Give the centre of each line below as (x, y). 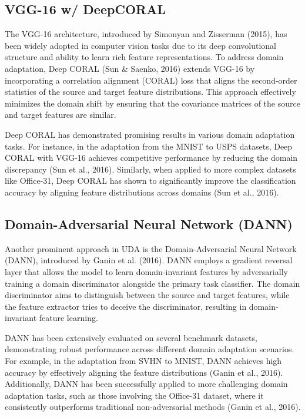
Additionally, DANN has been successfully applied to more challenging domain (146, 384)
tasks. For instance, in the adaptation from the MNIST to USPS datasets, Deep (149, 146)
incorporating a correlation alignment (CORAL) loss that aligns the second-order (151, 80)
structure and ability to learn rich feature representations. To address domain (144, 57)
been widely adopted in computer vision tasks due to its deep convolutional (140, 45)
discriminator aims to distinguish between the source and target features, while (147, 295)
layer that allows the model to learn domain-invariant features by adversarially (146, 271)
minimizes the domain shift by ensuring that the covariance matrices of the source (152, 103)
